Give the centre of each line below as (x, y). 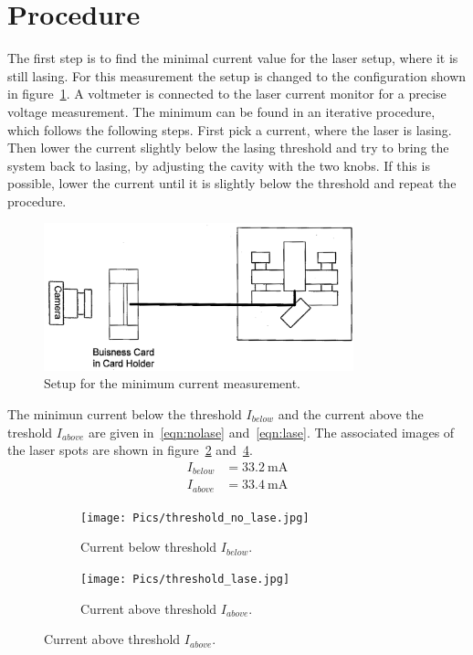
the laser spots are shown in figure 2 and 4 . (130, 450)
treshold (30, 432)
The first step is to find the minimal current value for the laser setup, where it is (233, 58)
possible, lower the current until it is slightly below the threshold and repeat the (232, 183)
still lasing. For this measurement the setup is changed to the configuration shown (237, 75)
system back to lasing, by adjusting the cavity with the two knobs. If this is (219, 165)
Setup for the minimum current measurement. (173, 383)
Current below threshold (149, 547)
